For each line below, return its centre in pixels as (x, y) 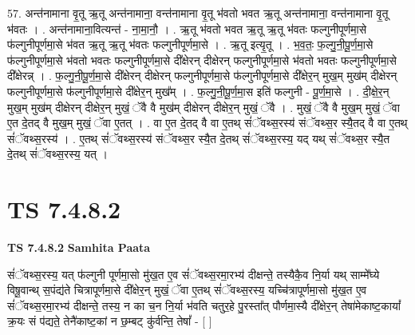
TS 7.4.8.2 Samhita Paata (79, 247)
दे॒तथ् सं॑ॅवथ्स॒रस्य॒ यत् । (58, 154)
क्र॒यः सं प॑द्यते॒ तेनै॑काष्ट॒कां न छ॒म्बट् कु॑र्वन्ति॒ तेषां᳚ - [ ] (110, 321)
